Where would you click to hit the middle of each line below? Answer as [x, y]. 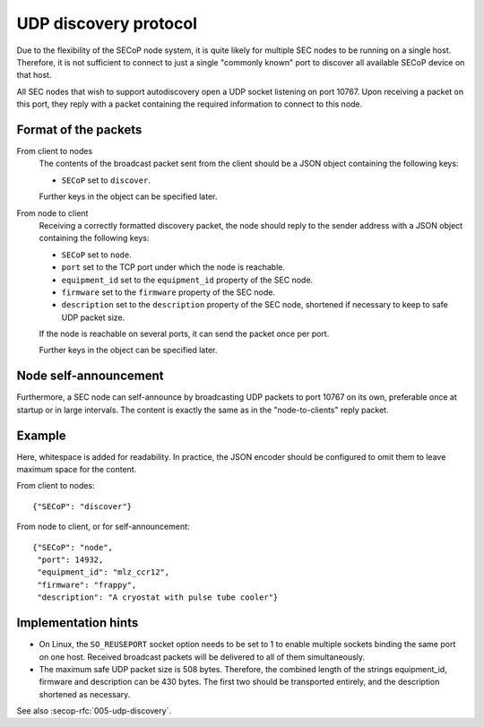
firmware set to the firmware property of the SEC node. [168, 292]
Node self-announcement [90, 376]
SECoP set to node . [96, 255]
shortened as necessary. [85, 694]
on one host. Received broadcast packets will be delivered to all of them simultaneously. [202, 657]
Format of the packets [79, 130]
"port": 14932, [70, 560]
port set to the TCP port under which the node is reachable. [173, 267]
